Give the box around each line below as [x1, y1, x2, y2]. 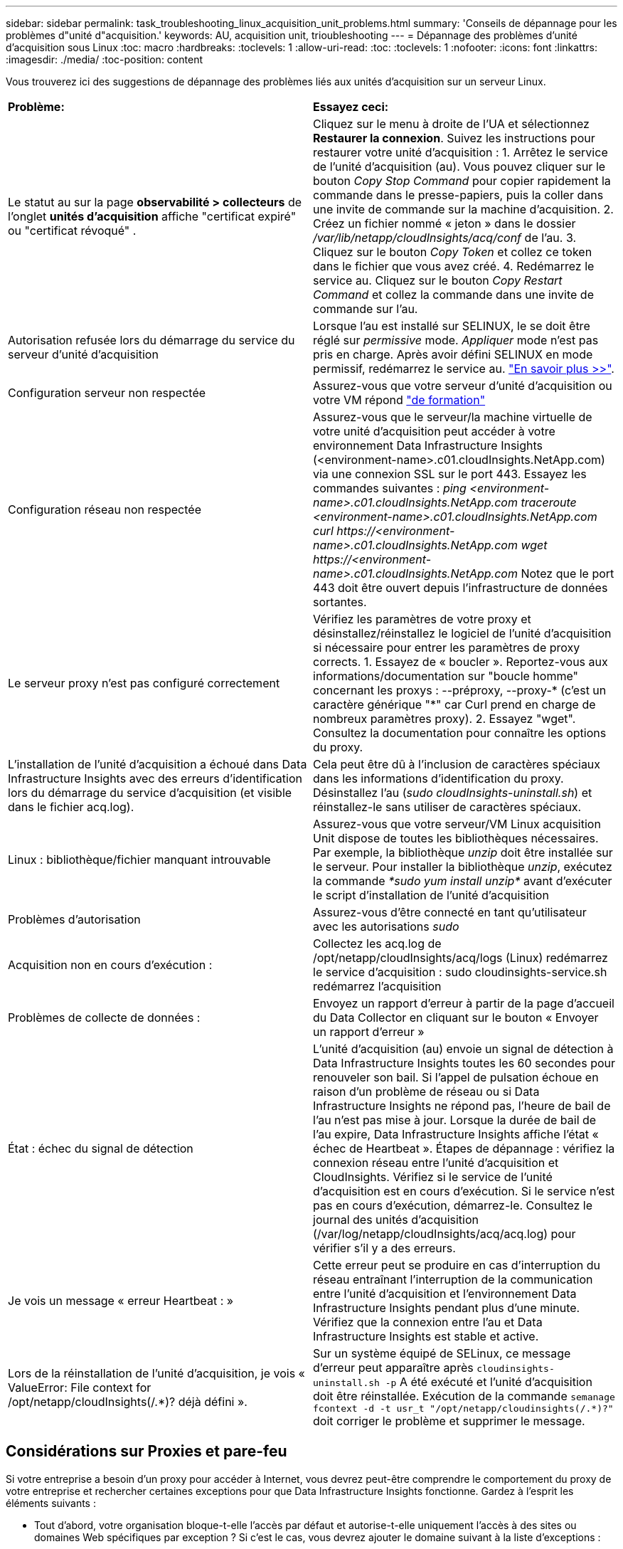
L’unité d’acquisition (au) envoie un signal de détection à [313, 1042, 614, 1056]
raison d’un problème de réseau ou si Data [313, 1084, 540, 1099]
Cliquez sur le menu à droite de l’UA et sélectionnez [313, 117, 590, 131]
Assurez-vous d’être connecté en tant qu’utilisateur [313, 905, 587, 919]
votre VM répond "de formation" [313, 393, 486, 407]
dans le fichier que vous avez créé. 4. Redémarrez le [313, 259, 595, 273]
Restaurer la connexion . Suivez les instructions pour [313, 131, 595, 145]
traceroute [521, 495, 577, 509]
